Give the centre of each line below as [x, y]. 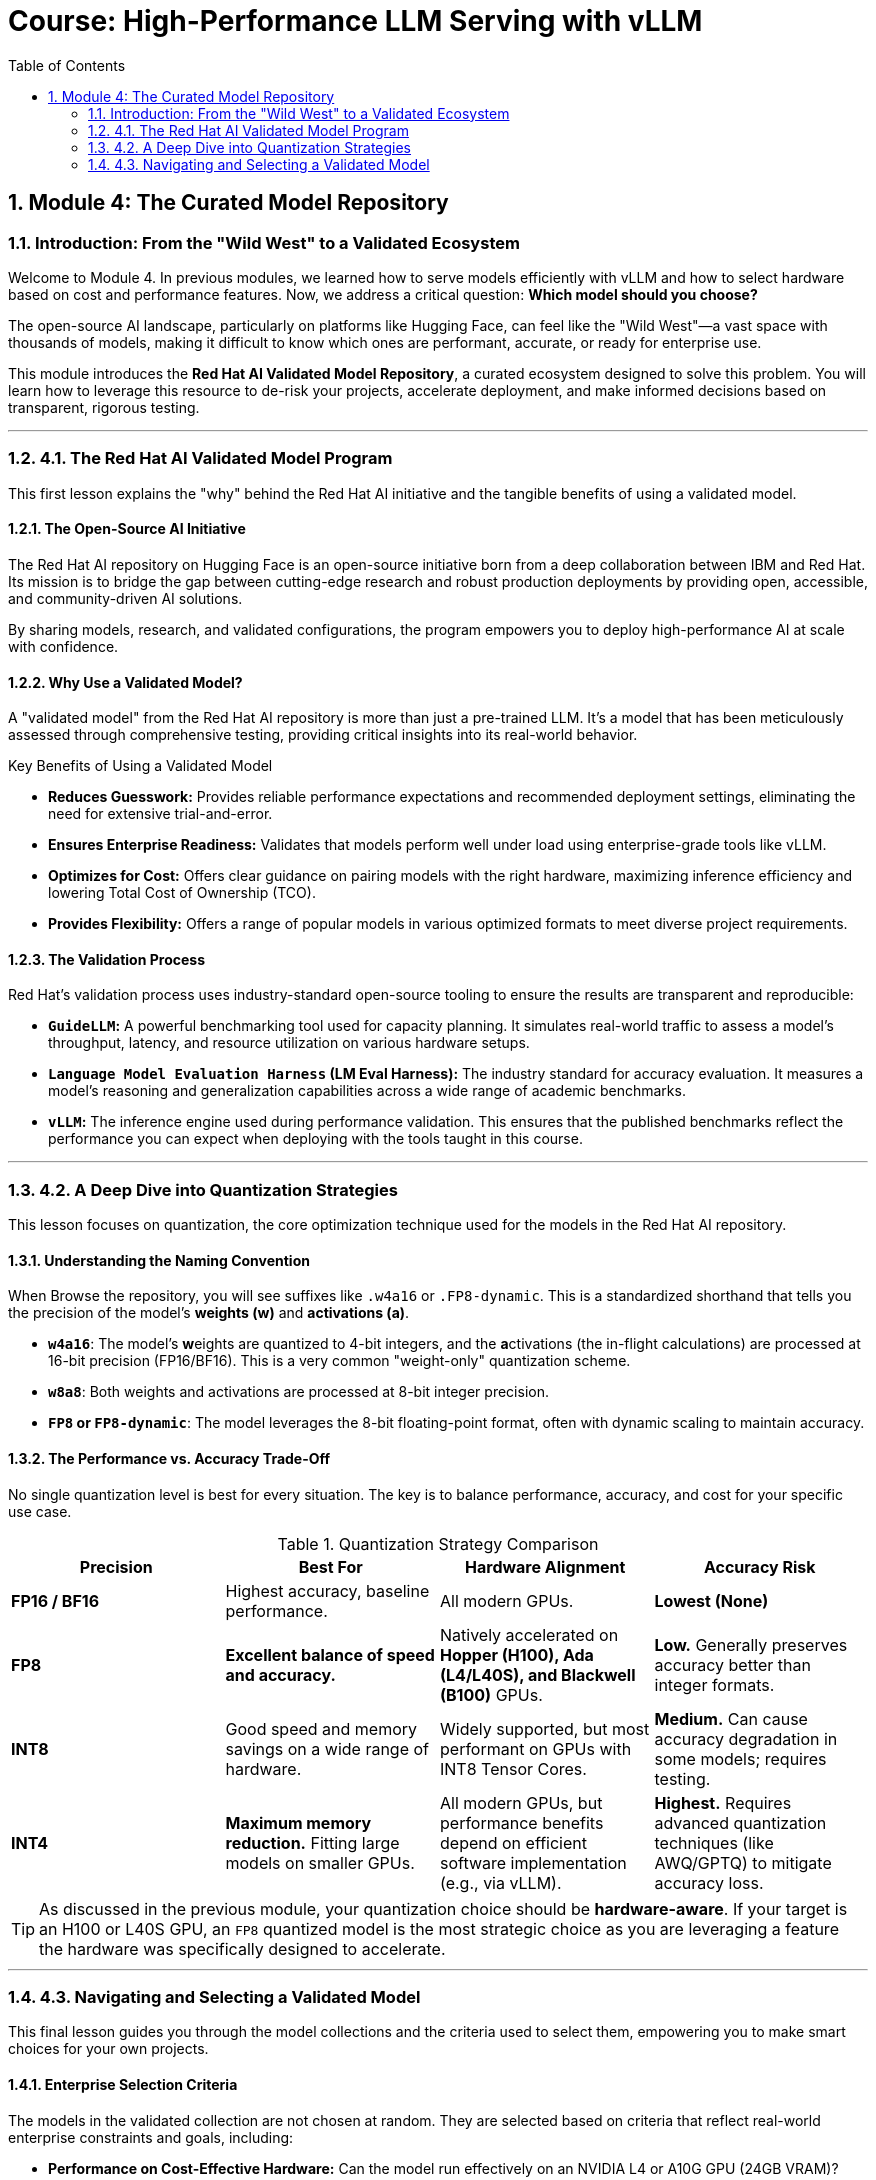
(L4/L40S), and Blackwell [538, 1674]
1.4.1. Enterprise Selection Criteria [123, 2084]
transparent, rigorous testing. [104, 407]
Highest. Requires [723, 1802]
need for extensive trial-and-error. [160, 814]
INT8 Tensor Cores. [513, 1768]
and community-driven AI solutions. [125, 598]
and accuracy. [280, 1674]
